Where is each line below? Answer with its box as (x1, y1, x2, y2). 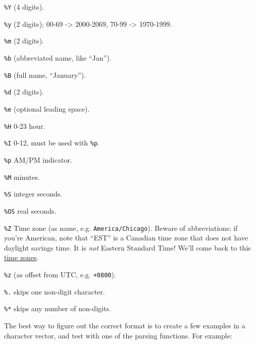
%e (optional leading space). (4, 103, 90, 114)
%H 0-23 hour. (4, 120, 45, 131)
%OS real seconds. (4, 205, 57, 216)
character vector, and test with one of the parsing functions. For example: (4, 330, 232, 340)
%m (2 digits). (4, 35, 44, 46)
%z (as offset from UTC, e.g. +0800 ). (4, 269, 116, 279)
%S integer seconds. (4, 188, 63, 199)
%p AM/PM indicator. (4, 154, 72, 165)
